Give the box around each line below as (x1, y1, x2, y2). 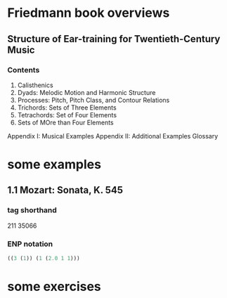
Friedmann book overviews (7, 5, 170, 21)
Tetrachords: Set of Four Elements (17, 110, 117, 119)
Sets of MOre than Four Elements (17, 118, 114, 127)
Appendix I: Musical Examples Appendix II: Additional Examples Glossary (7, 131, 219, 140)
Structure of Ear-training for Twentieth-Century (7, 33, 221, 45)
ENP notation (7, 239, 53, 249)
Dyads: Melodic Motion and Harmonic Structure (17, 88, 156, 96)
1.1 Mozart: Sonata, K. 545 (7, 184, 124, 196)
